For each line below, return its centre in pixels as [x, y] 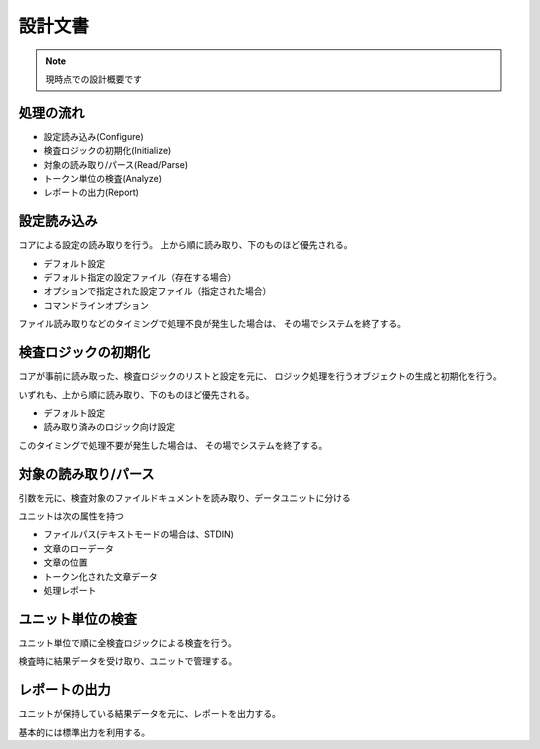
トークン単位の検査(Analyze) [103, 179]
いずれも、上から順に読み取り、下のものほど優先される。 [136, 394]
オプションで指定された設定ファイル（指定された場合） [157, 291]
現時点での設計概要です [93, 79]
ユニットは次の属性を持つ [71, 516]
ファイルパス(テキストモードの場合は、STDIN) [139, 534]
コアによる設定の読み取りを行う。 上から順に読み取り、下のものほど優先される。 [186, 245]
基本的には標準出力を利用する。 [84, 732]
